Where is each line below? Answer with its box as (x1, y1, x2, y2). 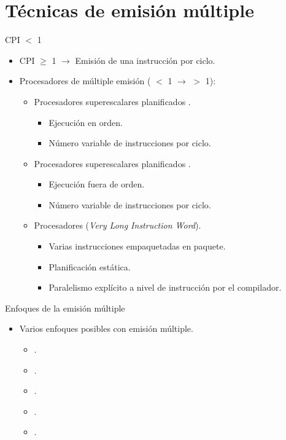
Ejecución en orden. (48, 116, 123, 128)
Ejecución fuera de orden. (48, 178, 145, 191)
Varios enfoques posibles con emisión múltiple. (19, 322, 193, 335)
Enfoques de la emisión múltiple (5, 301, 125, 314)
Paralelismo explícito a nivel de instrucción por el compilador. (48, 281, 282, 294)
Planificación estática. (48, 260, 131, 273)
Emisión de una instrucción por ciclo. (75, 53, 215, 66)
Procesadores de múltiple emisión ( (19, 74, 151, 87)
